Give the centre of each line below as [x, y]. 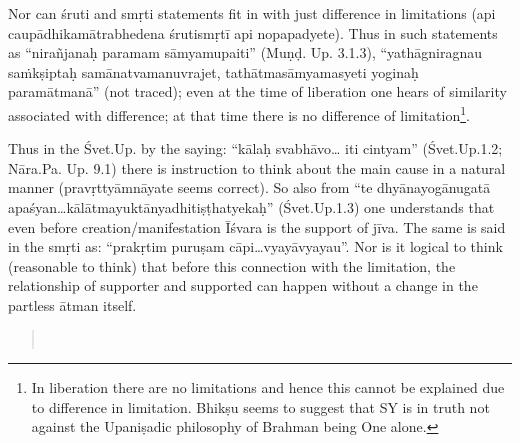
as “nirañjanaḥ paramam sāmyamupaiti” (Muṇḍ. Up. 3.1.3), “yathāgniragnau [245, 52]
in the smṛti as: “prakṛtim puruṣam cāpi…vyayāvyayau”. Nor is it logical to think [255, 246]
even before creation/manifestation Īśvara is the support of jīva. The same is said [257, 226]
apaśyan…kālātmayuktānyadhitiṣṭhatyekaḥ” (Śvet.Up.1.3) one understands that [251, 207]
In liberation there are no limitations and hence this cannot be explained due [268, 387]
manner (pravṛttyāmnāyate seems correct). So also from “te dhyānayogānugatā [249, 187]
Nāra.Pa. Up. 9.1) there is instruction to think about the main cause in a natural [257, 167]
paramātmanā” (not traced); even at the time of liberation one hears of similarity [257, 91]
